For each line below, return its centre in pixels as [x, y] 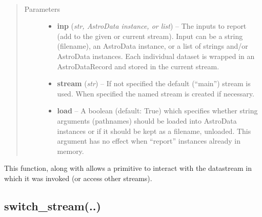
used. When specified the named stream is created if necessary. [156, 93]
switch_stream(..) [53, 205]
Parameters [42, 8]
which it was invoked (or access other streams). [78, 178]
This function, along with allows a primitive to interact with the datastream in [128, 168]
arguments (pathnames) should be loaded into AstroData [147, 120]
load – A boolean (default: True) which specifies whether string [157, 111]
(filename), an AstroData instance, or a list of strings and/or [153, 46]
